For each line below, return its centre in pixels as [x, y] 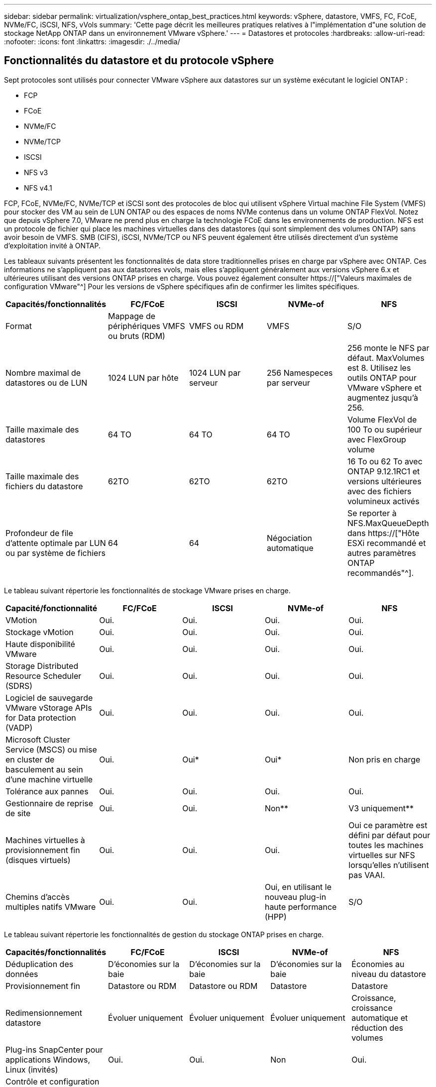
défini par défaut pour [389, 835]
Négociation [289, 538]
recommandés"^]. [381, 573]
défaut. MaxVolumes [386, 358]
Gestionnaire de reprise [50, 803]
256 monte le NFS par [388, 348]
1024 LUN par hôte [143, 378]
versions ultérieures [384, 481]
